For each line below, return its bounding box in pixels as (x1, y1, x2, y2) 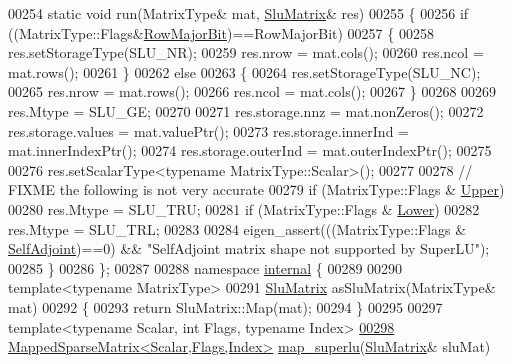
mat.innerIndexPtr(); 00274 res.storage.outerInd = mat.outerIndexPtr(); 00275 (8, 140, 492, 161)
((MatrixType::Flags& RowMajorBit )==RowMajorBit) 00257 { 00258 (8, 22, 434, 43)
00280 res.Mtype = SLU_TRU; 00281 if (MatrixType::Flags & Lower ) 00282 (8, 198, 480, 219)
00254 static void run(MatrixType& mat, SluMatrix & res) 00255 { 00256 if (8, 3, 469, 23)
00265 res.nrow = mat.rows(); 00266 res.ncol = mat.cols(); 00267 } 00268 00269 (8, 81, 497, 102)
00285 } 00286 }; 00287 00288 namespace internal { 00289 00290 (8, 257, 403, 278)
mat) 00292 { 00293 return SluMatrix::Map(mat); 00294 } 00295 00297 (8, 296, 443, 317)
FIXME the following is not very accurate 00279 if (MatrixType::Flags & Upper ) (8, 179, 505, 200)
